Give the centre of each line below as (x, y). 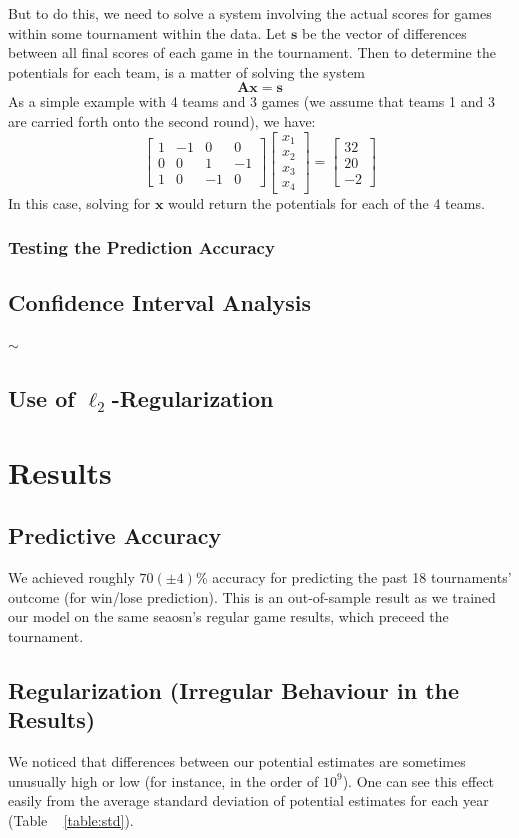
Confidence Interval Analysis (159, 302)
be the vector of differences (384, 32)
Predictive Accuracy (115, 535)
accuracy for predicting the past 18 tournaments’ (362, 577)
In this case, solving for (79, 202)
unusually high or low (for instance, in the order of (163, 780)
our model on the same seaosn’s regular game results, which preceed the (228, 616)
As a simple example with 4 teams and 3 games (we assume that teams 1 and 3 (251, 101)
